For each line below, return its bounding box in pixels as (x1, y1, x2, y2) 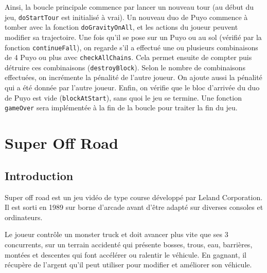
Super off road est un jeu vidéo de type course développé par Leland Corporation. (5, 191, 263, 202)
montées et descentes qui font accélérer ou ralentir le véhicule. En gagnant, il (5, 249, 246, 260)
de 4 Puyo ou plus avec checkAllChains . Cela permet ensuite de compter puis (5, 52, 252, 63)
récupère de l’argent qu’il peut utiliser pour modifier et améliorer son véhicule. (5, 259, 252, 270)
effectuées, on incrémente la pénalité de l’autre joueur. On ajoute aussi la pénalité (5, 72, 262, 83)
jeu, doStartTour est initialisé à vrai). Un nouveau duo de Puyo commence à (5, 11, 248, 22)
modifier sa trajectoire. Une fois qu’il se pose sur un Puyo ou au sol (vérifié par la (5, 31, 262, 42)
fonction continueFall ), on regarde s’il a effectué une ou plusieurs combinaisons (5, 42, 258, 52)
